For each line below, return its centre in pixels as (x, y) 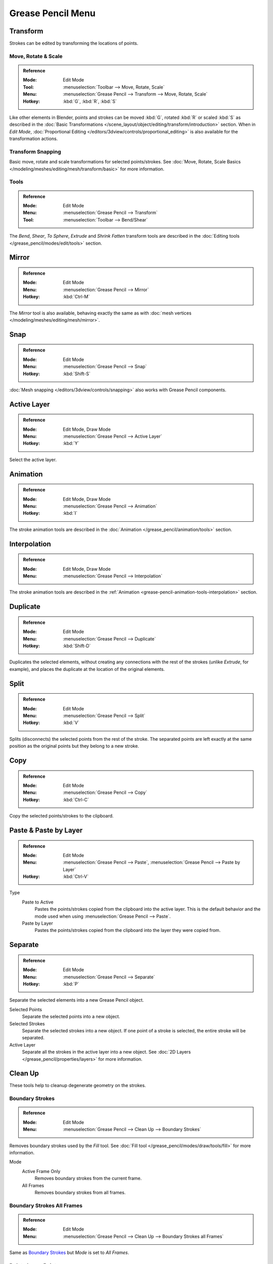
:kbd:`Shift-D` (77, 646)
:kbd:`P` (71, 984)
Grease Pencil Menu (52, 13)
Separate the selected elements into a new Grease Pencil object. (77, 1000)
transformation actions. (34, 139)
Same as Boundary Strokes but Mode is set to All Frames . (69, 1253)
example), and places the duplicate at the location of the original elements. (87, 669)
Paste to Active (38, 902)
